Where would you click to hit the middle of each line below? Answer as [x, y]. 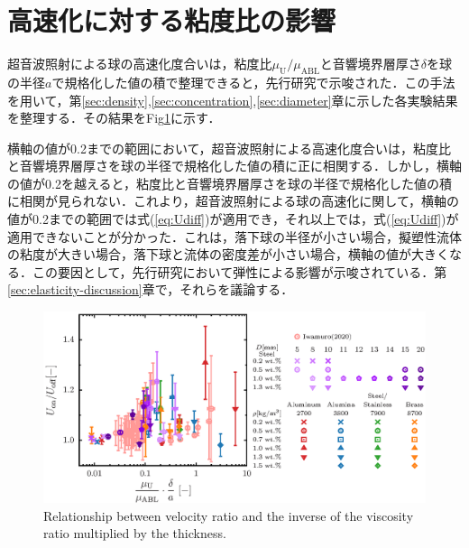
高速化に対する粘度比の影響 [172, 20]
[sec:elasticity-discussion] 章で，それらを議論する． [151, 289]
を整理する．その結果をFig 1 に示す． [114, 118]
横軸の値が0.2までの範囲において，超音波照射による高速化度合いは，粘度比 [230, 148]
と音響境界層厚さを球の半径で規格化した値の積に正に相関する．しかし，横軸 [234, 166]
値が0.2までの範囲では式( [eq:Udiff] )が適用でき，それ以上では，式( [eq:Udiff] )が [233, 219]
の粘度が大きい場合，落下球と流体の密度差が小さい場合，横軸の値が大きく [228, 254]
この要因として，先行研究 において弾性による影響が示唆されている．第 [239, 271]
